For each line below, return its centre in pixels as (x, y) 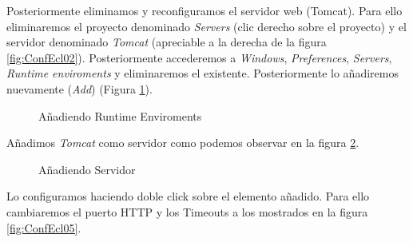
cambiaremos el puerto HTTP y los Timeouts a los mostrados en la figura (187, 211)
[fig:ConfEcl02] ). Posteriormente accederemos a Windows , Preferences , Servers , (199, 57)
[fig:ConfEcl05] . (44, 227)
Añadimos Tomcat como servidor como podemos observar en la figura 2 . (183, 143)
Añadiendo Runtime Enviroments (120, 115)
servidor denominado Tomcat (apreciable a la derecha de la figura (167, 42)
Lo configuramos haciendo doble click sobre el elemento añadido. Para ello (188, 196)
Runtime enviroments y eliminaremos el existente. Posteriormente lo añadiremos (203, 73)
